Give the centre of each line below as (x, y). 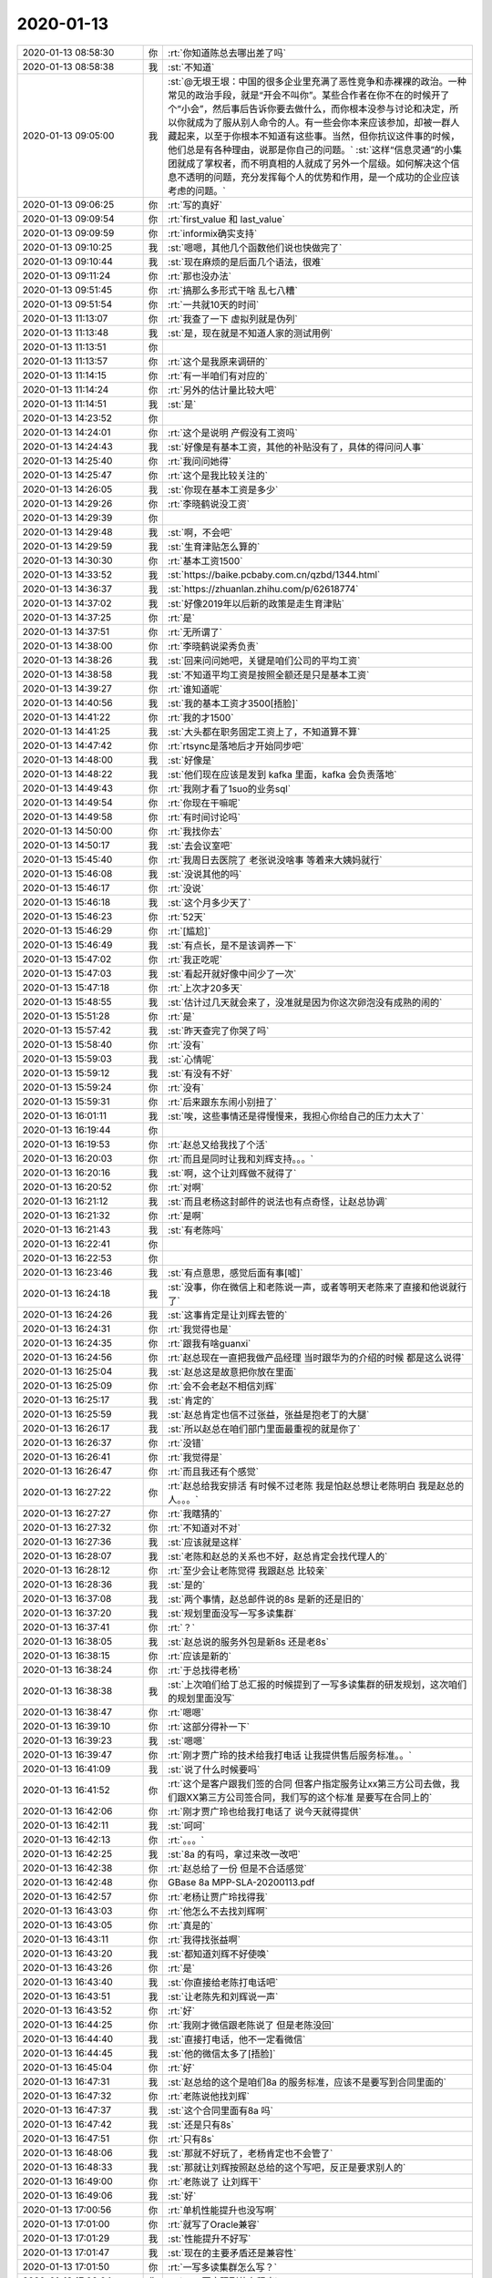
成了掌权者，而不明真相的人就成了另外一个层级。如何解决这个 (318, 163)
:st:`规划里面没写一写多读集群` (232, 1613)
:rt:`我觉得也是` (200, 1329)
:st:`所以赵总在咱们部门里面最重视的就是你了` (264, 1429)
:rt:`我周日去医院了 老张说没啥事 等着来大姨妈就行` (275, 859)
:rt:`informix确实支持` (213, 233)
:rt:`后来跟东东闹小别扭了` (223, 1102)
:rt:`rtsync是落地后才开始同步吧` (236, 745)
